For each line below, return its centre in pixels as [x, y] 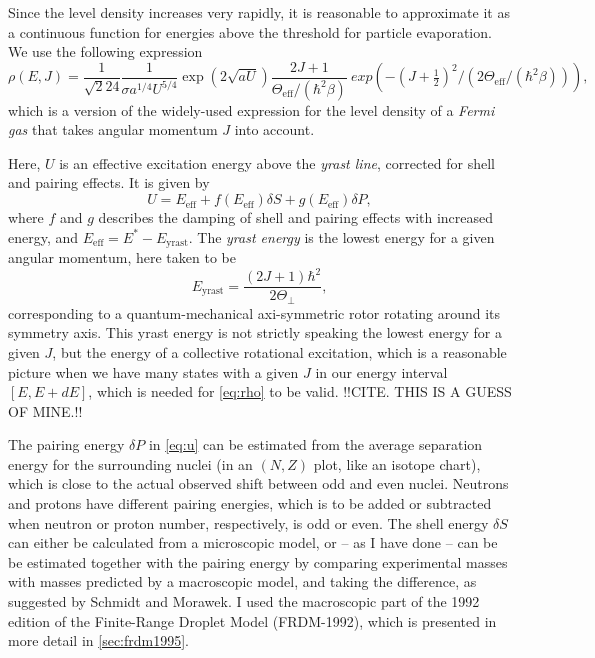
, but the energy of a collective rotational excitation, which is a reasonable [279, 351]
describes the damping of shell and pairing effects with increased [296, 217]
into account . [274, 129]
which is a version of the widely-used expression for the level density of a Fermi [251, 109]
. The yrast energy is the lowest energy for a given [341, 236]
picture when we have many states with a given [153, 371]
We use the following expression [105, 51]
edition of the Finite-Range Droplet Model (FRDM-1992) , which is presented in [252, 620]
